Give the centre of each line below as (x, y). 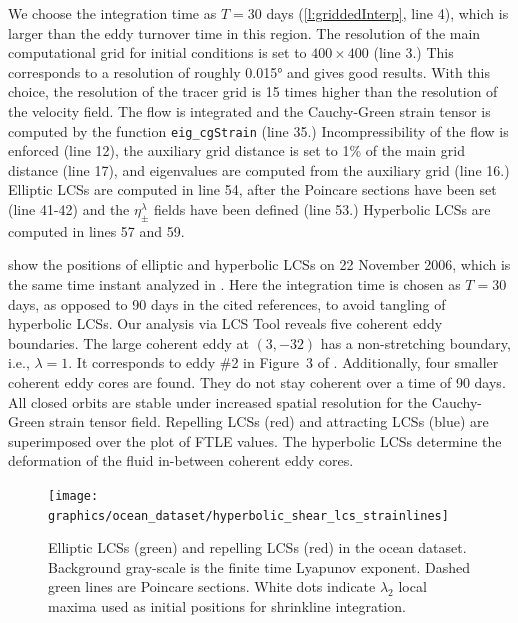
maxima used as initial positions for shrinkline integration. (227, 606)
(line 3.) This (413, 52)
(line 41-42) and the (69, 209)
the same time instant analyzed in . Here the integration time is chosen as (234, 283)
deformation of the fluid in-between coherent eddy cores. (181, 460)
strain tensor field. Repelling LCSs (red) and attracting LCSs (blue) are (269, 421)
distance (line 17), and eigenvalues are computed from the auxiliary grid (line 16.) (259, 169)
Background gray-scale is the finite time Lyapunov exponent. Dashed (259, 566)
